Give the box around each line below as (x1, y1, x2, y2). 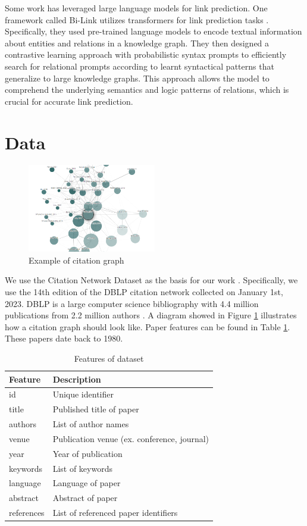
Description (52, 372, 101, 385)
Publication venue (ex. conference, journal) (52, 432, 209, 444)
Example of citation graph (29, 253, 124, 266)
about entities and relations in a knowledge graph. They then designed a (5, 36, 270, 49)
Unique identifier (52, 388, 114, 400)
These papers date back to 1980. (5, 332, 123, 345)
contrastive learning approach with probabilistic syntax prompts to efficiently (5, 48, 287, 61)
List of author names (52, 418, 129, 430)
